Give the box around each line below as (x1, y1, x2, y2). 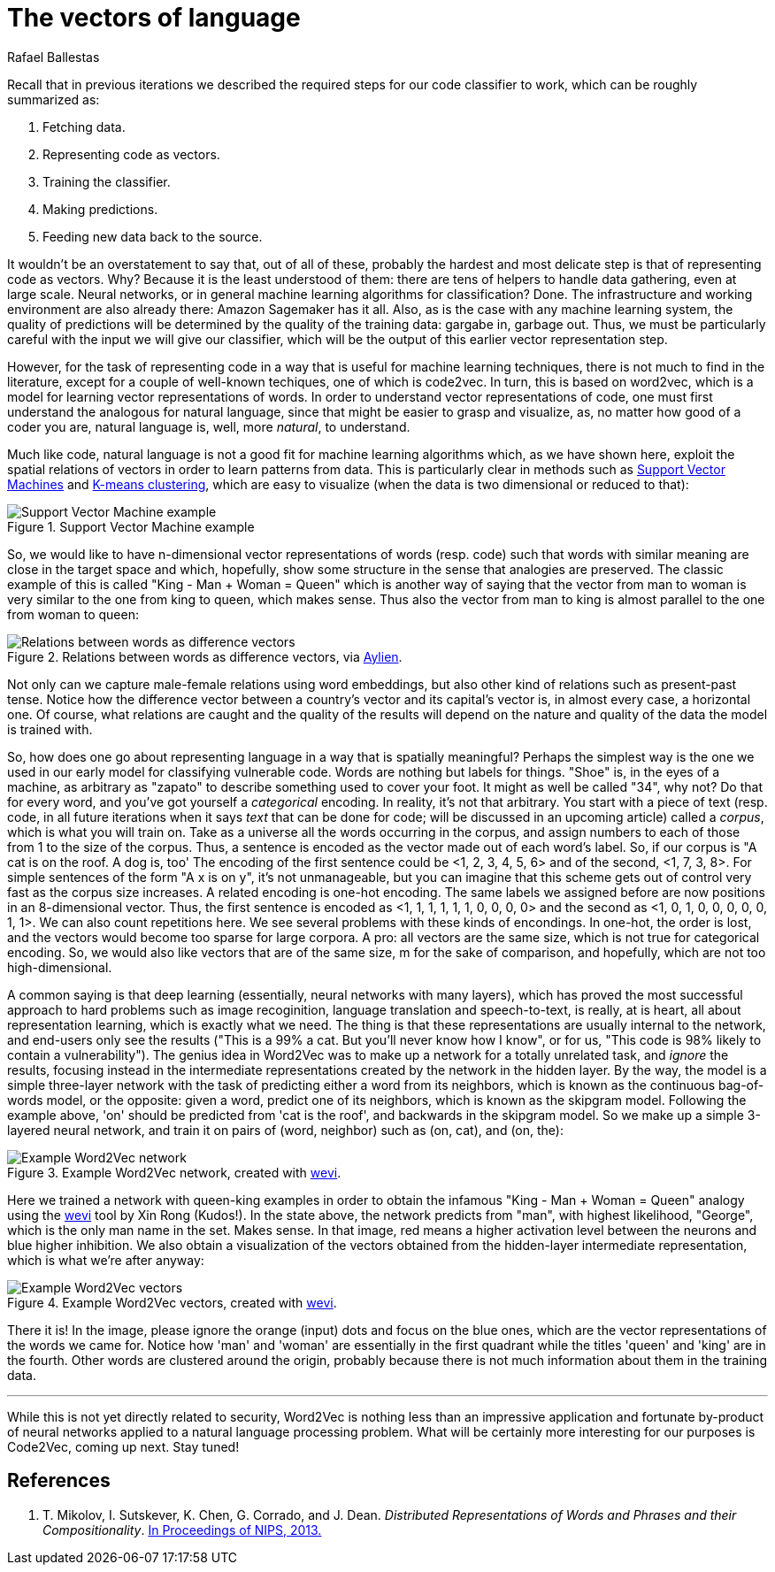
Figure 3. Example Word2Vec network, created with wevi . (7, 1164, 341, 1180)
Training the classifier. (42, 173, 171, 189)
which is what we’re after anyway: (7, 1252, 204, 1268)
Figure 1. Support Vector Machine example (7, 518, 255, 534)
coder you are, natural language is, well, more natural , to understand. (7, 418, 411, 434)
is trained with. (7, 721, 93, 737)
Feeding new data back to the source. (42, 228, 263, 244)
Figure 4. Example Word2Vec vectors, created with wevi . (7, 1294, 337, 1310)
